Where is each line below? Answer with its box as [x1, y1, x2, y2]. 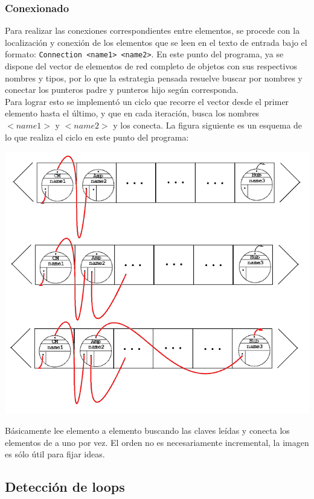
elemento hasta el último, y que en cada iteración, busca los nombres [5, 107, 260, 119]
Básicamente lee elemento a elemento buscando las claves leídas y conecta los [5, 424, 290, 437]
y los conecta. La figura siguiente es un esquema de [113, 119, 303, 132]
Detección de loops [5, 477, 125, 496]
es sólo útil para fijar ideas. [5, 448, 105, 460]
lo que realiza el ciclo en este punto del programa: [5, 130, 189, 143]
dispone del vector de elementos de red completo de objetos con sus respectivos [5, 60, 297, 72]
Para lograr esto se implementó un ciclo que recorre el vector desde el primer [5, 95, 289, 107]
